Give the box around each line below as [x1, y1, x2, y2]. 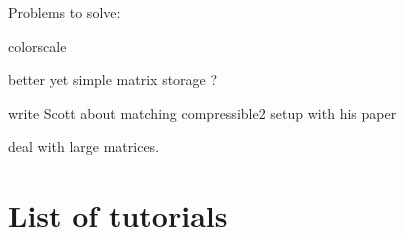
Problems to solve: [8, 2, 121, 22]
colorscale [8, 35, 67, 56]
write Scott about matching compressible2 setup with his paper [8, 102, 397, 123]
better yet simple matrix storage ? [8, 69, 218, 90]
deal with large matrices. [8, 136, 160, 157]
